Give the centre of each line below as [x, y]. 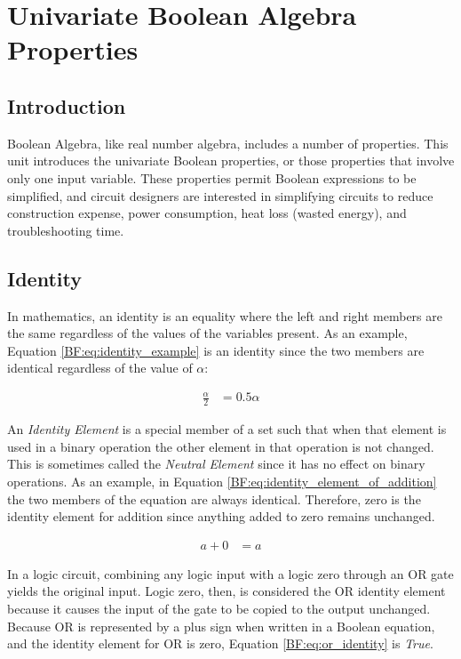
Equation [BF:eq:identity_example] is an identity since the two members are [216, 350]
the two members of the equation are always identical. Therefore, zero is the [214, 498]
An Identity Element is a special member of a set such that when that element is [227, 429]
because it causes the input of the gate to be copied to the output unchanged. [219, 609]
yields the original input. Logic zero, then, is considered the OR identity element [227, 591]
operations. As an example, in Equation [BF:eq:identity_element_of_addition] [222, 482]
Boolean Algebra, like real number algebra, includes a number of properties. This [228, 143]
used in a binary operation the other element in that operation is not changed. [221, 446]
